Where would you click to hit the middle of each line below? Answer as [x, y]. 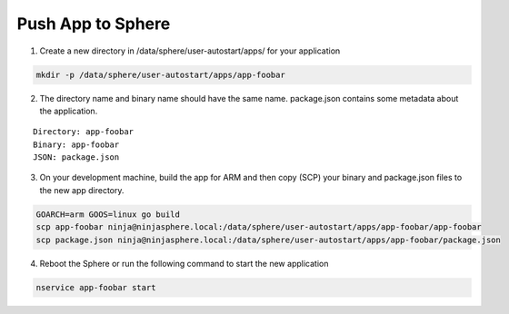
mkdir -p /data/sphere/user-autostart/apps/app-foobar [160, 74]
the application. [69, 111]
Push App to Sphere [94, 24]
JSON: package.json [76, 157]
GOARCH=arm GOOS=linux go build [108, 214]
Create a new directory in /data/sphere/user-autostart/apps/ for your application [190, 51]
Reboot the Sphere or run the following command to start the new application [184, 263]
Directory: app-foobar [84, 132]
